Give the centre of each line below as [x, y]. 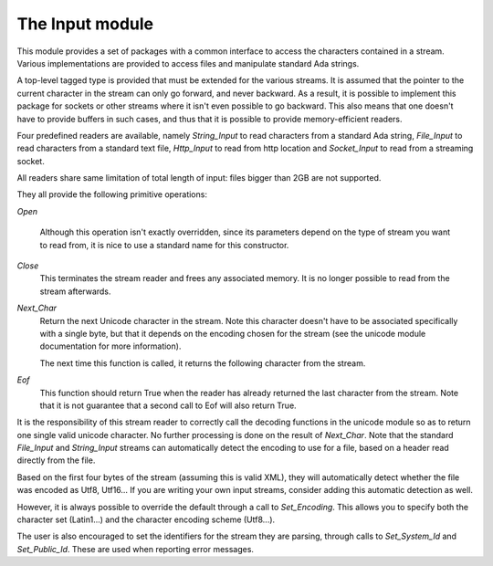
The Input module [85, 24]
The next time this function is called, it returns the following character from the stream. [203, 363]
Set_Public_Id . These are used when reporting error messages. [136, 549]
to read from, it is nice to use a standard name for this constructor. [164, 245]
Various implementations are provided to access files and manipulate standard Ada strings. [188, 63]
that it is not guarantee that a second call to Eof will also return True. [168, 405]
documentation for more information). [110, 346]
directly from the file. [56, 460]
